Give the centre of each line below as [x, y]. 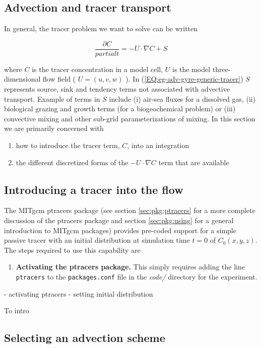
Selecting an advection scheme [85, 338]
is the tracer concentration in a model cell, [97, 69]
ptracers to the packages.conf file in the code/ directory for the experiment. [137, 276]
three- [221, 69]
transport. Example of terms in [52, 98]
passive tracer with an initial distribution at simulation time [97, 240]
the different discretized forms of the [72, 162]
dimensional [22, 79]
